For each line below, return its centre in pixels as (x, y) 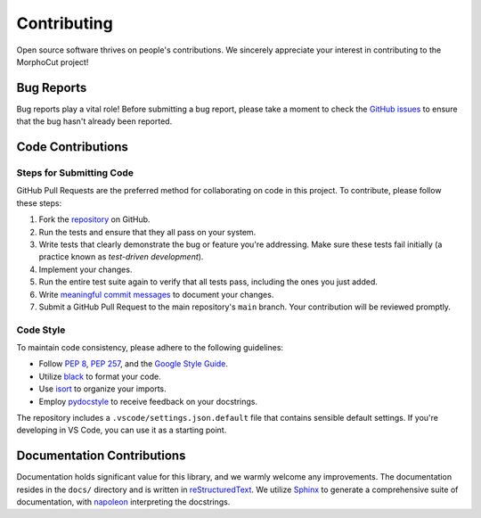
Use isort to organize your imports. (102, 389)
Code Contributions (73, 147)
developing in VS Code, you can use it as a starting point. (122, 430)
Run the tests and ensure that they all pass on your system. (147, 232)
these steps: (39, 203)
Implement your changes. (86, 269)
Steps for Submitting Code (75, 173)
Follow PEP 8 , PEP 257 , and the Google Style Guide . (134, 364)
